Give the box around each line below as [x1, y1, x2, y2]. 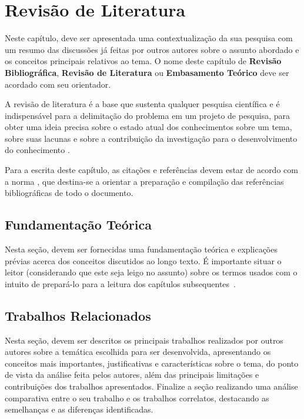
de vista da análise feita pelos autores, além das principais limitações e [5, 368, 259, 381]
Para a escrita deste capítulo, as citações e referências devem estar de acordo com [5, 164, 298, 176]
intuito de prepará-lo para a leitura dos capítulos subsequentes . [5, 277, 236, 290]
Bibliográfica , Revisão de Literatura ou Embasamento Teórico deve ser [5, 66, 289, 78]
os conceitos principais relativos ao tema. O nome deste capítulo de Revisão [5, 55, 282, 67]
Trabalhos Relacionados [5, 306, 151, 324]
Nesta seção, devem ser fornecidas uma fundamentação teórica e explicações [5, 243, 278, 255]
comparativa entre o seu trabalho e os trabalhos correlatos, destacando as [5, 391, 269, 404]
